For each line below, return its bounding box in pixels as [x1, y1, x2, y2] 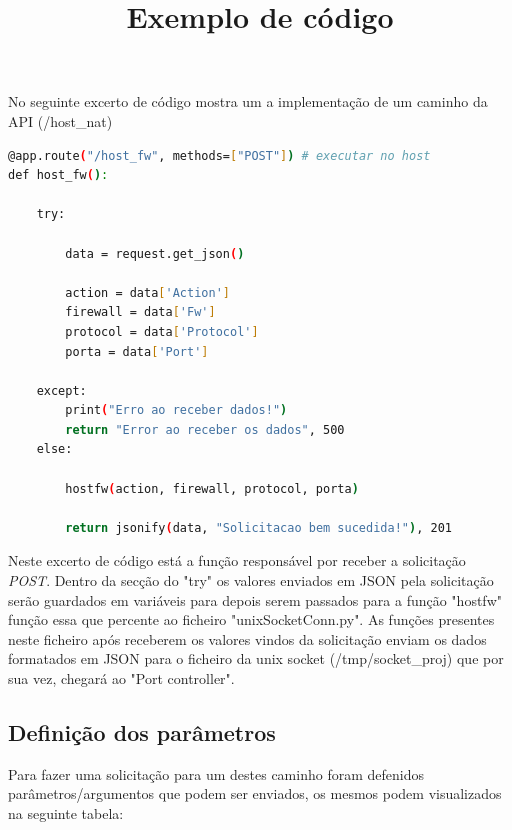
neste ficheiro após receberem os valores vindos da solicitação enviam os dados [8, 628, 487, 649]
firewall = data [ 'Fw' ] [65, 305, 216, 320]
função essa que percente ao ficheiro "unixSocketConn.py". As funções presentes [8, 609, 495, 630]
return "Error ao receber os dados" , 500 [65, 422, 345, 437]
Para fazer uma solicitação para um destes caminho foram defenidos [8, 763, 424, 784]
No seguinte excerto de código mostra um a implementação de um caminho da [8, 91, 488, 112]
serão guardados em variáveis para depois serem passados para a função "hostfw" [8, 589, 502, 610]
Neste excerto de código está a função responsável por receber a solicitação [8, 550, 466, 571]
